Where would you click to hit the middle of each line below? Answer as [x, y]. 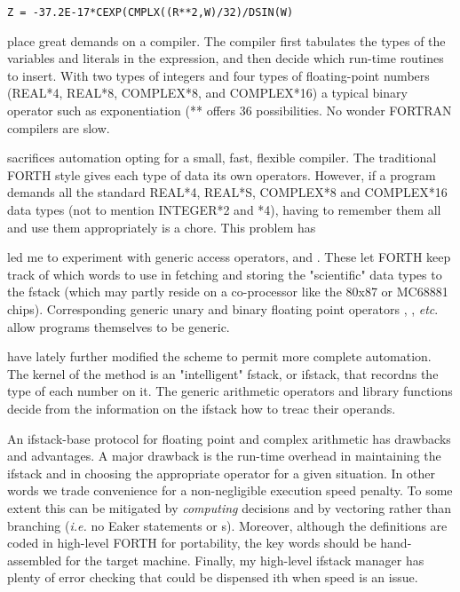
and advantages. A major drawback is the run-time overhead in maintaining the [224, 456]
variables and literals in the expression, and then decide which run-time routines [226, 58]
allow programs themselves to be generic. [119, 326]
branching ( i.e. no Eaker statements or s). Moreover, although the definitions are [227, 525]
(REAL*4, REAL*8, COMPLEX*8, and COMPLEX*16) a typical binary [207, 93]
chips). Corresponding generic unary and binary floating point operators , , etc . [223, 308]
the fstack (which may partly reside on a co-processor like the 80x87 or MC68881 [228, 292]
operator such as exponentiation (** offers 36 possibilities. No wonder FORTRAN [230, 111]
